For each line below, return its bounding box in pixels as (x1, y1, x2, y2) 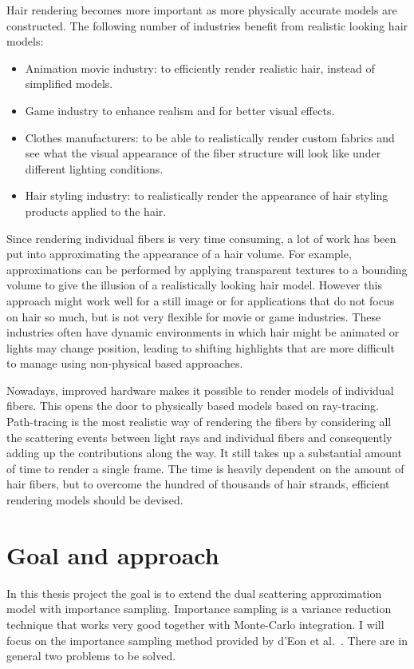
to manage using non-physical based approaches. (6, 355, 243, 372)
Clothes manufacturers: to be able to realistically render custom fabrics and (25, 129, 395, 145)
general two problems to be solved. (6, 647, 176, 664)
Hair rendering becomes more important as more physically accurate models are (6, 2, 397, 18)
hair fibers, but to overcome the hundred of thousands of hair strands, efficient (6, 476, 390, 492)
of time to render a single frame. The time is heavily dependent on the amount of (6, 460, 404, 476)
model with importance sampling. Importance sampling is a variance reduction (6, 600, 392, 617)
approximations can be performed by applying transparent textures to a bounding (6, 261, 408, 277)
